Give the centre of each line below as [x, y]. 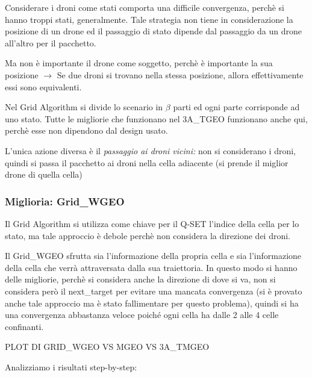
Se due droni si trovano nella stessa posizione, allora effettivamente [180, 74]
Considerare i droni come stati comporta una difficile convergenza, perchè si [145, 7]
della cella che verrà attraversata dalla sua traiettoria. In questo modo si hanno [151, 267]
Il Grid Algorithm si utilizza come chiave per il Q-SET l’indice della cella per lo [152, 223]
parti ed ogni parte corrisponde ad [236, 107]
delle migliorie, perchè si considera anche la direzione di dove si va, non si [140, 279]
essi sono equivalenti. [43, 86]
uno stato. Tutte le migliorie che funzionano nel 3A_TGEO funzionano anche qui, [156, 118]
